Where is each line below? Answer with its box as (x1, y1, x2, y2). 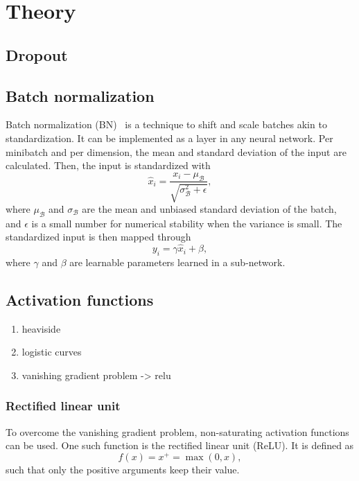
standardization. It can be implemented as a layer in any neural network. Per (6, 130, 333, 145)
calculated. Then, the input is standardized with (6, 158, 211, 173)
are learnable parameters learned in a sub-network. (69, 254, 286, 269)
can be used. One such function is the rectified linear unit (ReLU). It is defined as (6, 438, 354, 453)
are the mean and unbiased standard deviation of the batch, (82, 201, 337, 216)
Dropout (6, 44, 68, 65)
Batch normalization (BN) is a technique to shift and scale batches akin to (6, 117, 327, 132)
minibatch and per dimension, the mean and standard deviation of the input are (6, 144, 347, 159)
